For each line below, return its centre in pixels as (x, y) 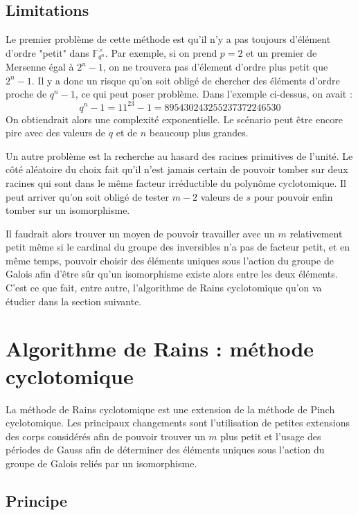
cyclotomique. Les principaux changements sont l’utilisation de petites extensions (178, 423)
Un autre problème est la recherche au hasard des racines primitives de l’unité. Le (179, 155)
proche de (26, 94)
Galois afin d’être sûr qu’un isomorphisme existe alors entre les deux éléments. (172, 274)
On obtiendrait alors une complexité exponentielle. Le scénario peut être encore (174, 119)
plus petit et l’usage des (271, 436)
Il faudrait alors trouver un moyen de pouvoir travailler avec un (140, 233)
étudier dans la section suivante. (74, 301)
